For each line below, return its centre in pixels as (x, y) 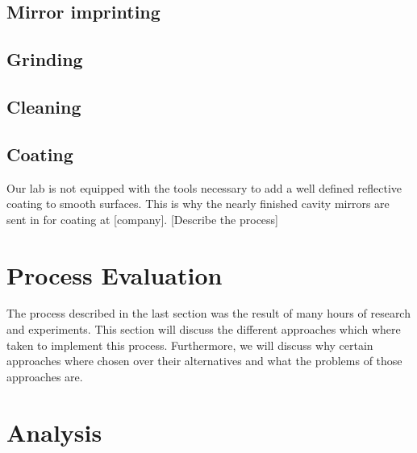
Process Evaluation (115, 274)
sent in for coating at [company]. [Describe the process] (142, 219)
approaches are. (45, 376)
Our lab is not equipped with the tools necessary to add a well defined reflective (204, 187)
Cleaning (44, 106)
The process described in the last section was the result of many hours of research (208, 313)
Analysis (54, 432)
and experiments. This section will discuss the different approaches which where (204, 329)
